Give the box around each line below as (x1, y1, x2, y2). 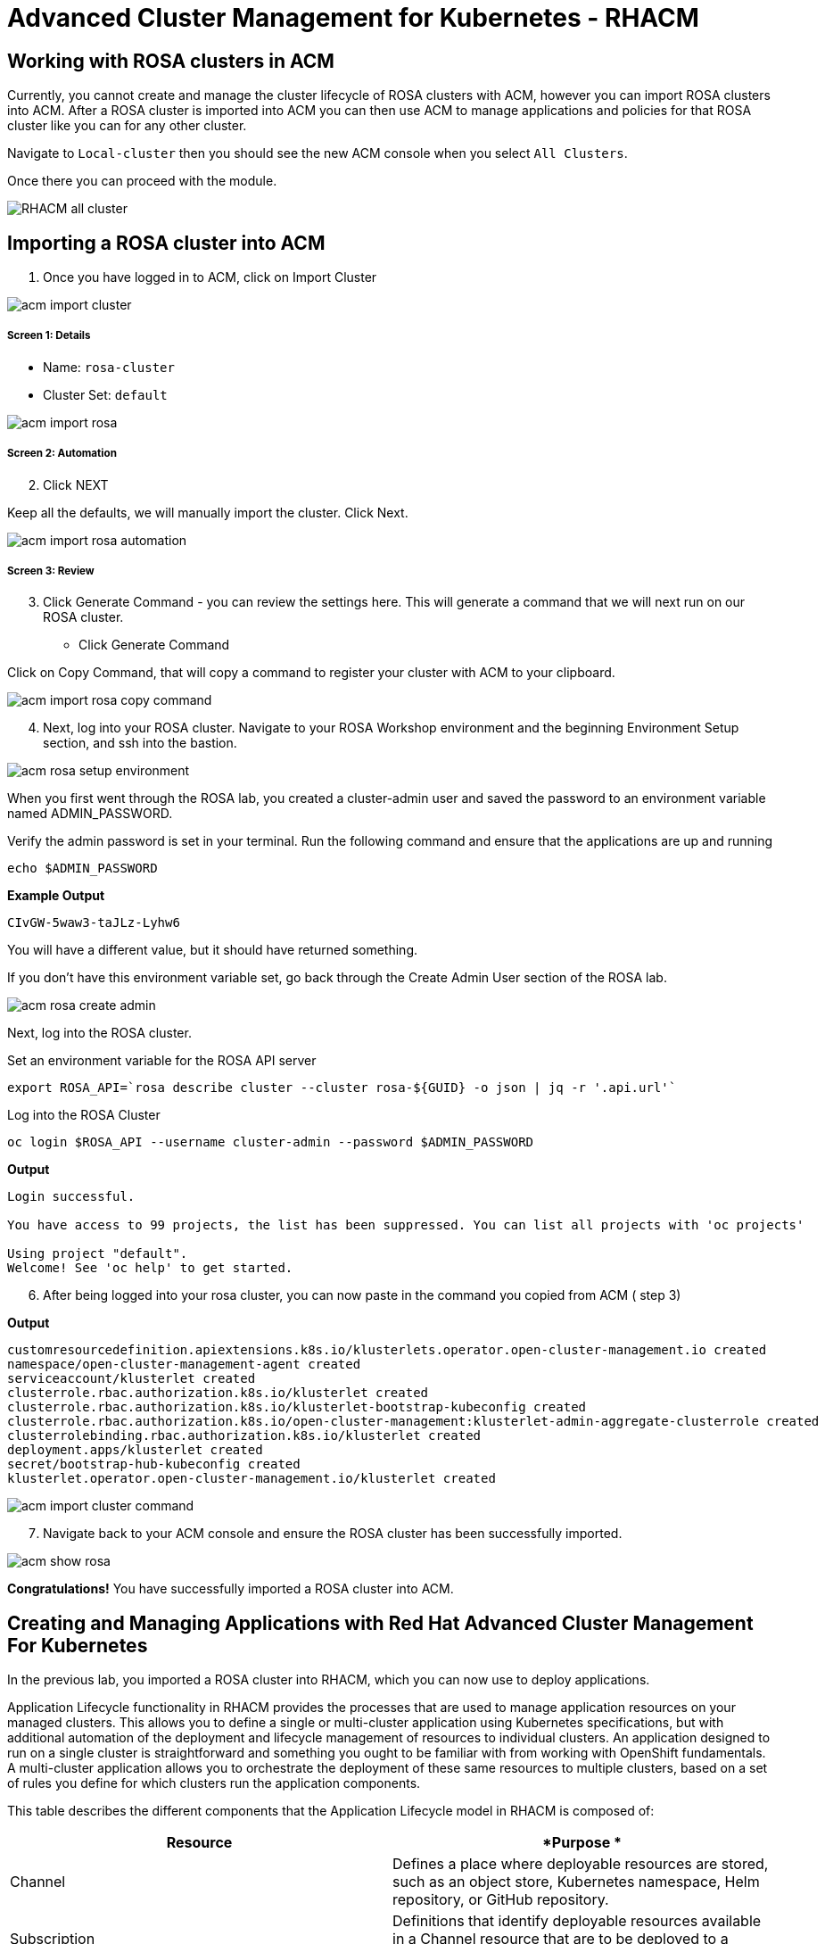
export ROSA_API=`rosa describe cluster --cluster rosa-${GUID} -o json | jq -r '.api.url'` (7, 1080, 677, 1096)
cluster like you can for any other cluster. (7, 118, 247, 134)
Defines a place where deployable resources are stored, (392, 1855, 769, 1874)
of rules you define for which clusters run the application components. (7, 1775, 421, 1791)
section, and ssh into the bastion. (43, 735, 237, 751)
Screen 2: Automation (7, 447, 117, 460)
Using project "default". (7, 1246, 188, 1262)
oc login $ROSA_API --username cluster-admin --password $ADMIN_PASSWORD (7, 1135, 534, 1150)
